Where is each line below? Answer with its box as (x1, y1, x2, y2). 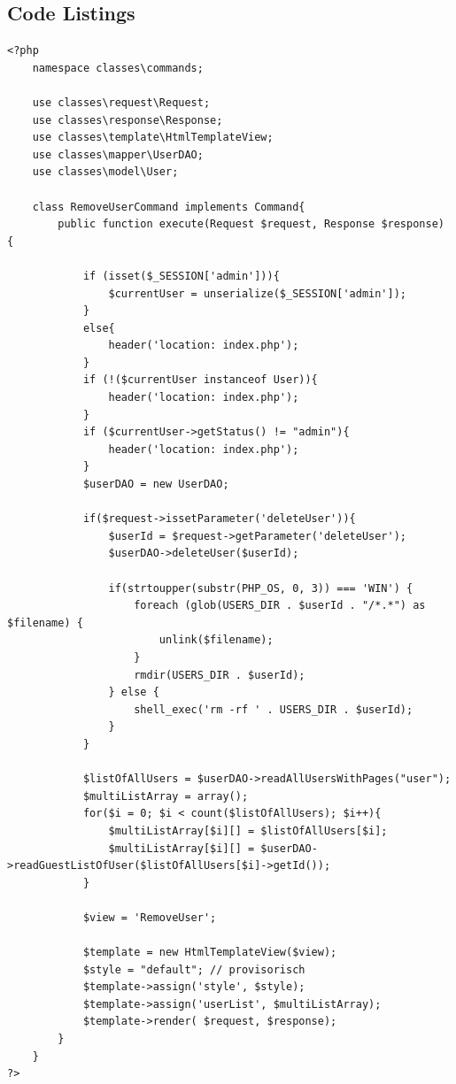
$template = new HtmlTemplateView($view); (82, 946, 337, 959)
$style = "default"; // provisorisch (82, 963, 305, 976)
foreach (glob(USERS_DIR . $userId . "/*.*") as (134, 599, 426, 612)
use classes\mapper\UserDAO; (32, 148, 204, 161)
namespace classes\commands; (32, 61, 204, 74)
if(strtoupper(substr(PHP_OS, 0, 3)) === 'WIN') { (108, 581, 413, 595)
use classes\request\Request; (32, 96, 211, 109)
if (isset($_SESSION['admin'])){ (82, 269, 280, 282)
